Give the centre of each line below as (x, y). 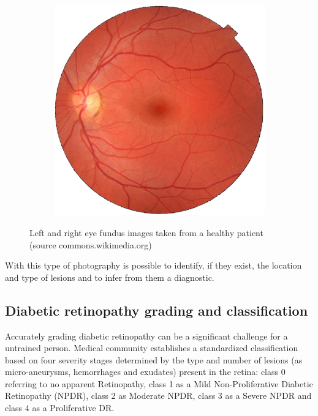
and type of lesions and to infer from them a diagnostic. (110, 277)
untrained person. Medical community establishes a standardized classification (152, 348)
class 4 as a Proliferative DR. (60, 408)
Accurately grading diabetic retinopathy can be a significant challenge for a (146, 336)
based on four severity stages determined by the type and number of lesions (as (154, 359)
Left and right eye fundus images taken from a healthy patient (146, 232)
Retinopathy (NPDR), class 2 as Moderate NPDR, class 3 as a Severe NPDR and (158, 396)
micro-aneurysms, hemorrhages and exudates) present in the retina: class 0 (145, 372)
